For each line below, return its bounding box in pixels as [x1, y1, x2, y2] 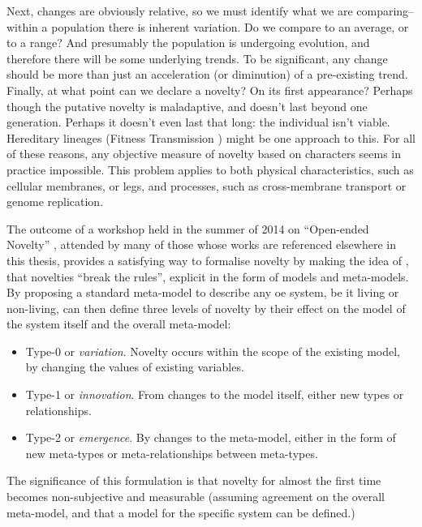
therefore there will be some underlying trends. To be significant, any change [6, 49, 388, 66]
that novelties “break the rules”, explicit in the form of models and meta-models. [6, 268, 409, 285]
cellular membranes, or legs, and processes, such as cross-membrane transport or [6, 177, 407, 194]
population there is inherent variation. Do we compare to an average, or [51, 18, 409, 35]
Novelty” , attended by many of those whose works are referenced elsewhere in [6, 236, 396, 253]
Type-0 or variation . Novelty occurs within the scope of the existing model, [25, 342, 401, 359]
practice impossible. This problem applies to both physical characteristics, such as [6, 161, 414, 178]
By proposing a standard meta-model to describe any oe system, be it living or [6, 284, 399, 301]
